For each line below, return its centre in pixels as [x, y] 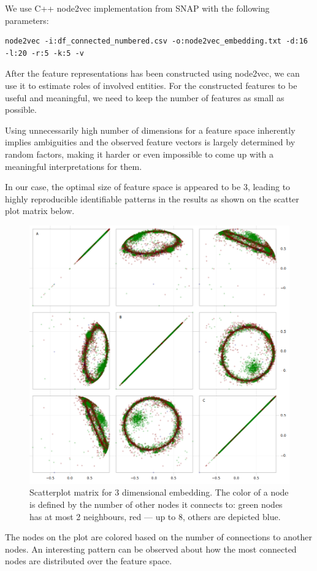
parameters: [27, 20]
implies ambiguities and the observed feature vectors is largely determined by [150, 142]
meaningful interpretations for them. [74, 166]
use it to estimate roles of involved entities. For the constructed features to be [151, 85]
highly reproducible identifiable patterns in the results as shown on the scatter [152, 198]
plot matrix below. [40, 211]
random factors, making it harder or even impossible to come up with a [139, 154]
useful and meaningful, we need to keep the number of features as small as [145, 97]
